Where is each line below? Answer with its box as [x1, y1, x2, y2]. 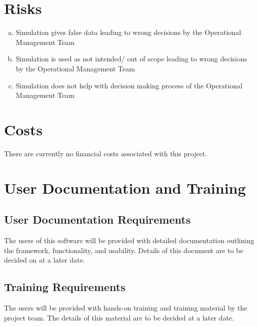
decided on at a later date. [4, 255, 85, 265]
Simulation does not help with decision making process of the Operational [15, 80, 242, 90]
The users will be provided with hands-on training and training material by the [4, 302, 247, 313]
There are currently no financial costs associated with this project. [4, 148, 207, 158]
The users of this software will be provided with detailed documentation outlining [4, 235, 254, 245]
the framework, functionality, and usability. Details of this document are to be [4, 245, 243, 255]
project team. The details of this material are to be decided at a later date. [4, 312, 234, 323]
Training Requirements [4, 279, 125, 295]
